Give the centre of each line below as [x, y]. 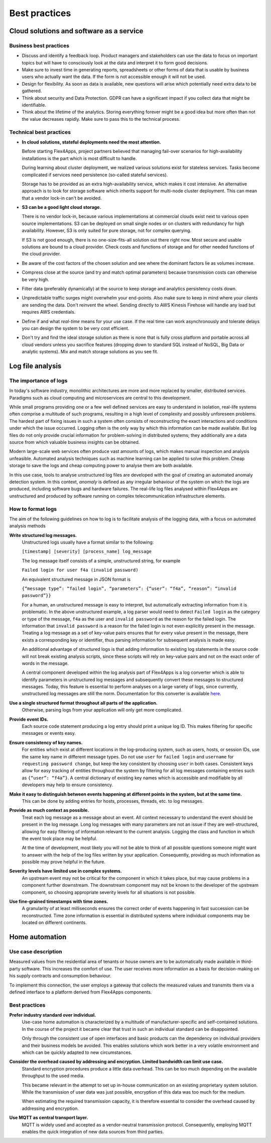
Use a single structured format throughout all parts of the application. [84, 703]
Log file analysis [35, 366]
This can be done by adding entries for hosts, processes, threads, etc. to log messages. [113, 801]
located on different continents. [54, 923]
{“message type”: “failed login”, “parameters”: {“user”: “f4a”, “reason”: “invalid [129, 589]
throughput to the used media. [53, 1076]
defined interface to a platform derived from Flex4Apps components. [81, 992]
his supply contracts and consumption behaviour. [60, 976]
